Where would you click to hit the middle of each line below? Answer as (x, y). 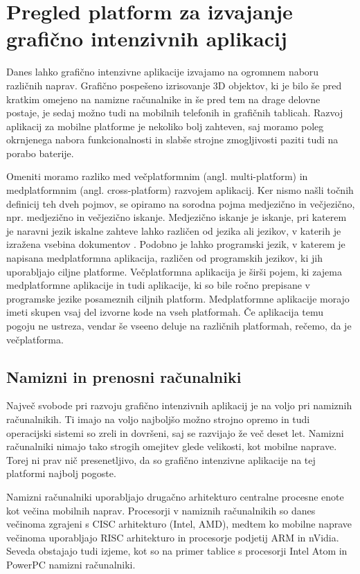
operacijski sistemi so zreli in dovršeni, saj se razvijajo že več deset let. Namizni (175, 432)
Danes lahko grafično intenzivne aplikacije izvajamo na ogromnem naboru (163, 72)
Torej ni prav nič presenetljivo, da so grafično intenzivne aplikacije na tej (161, 459)
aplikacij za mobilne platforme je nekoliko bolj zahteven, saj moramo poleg (165, 126)
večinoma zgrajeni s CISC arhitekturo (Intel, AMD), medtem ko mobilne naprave (179, 524)
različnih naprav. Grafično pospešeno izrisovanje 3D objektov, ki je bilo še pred (174, 85)
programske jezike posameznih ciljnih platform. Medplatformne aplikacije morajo (178, 298)
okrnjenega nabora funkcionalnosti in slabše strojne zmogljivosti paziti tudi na (172, 140)
